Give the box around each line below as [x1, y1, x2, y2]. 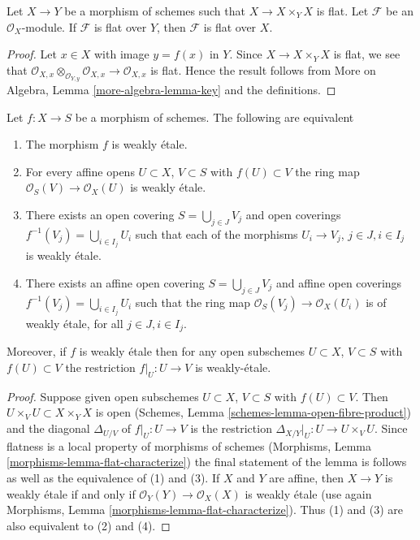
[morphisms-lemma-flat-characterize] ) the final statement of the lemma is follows [6, 453, 407, 470]
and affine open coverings [275, 274, 402, 291]
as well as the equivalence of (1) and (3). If [6, 469, 220, 486]
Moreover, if [6, 343, 67, 360]
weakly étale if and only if [6, 485, 136, 502]
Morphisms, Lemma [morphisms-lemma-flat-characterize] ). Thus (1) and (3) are [6, 501, 404, 518]
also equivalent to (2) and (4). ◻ [6, 516, 171, 534]
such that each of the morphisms [135, 225, 298, 242]
